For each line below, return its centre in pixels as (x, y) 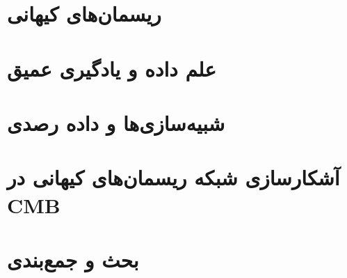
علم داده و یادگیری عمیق (112, 68)
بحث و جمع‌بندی (73, 259)
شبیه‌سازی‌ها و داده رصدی (116, 122)
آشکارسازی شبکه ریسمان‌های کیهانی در (173, 177)
